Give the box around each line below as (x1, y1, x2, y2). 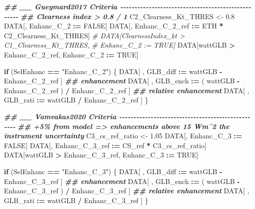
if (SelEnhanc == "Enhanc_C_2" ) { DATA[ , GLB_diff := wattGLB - (4, 66, 223, 76)
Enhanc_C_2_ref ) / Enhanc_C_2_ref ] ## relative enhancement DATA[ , (4, 85, 250, 95)
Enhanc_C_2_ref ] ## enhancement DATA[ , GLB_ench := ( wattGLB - (4, 76, 240, 86)
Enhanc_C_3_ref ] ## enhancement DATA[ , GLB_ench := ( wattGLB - (4, 176, 240, 186)
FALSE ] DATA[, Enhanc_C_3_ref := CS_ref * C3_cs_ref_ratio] (4, 140, 207, 150)
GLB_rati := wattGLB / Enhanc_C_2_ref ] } (4, 95, 148, 105)
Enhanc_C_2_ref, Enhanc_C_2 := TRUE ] (4, 49, 139, 59)
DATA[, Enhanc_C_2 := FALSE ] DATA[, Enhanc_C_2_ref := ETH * (4, 21, 224, 31)
